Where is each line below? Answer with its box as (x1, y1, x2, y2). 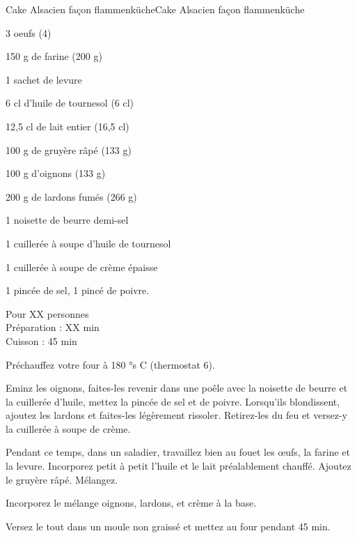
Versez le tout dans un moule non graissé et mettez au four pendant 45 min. (6, 518, 331, 533)
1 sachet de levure (6, 72, 82, 86)
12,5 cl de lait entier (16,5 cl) (6, 118, 129, 133)
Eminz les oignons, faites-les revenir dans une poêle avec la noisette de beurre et (6, 381, 348, 395)
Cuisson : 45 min (6, 333, 77, 348)
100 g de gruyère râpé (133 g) (6, 142, 132, 157)
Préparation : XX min (6, 320, 100, 335)
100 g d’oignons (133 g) (6, 166, 106, 180)
